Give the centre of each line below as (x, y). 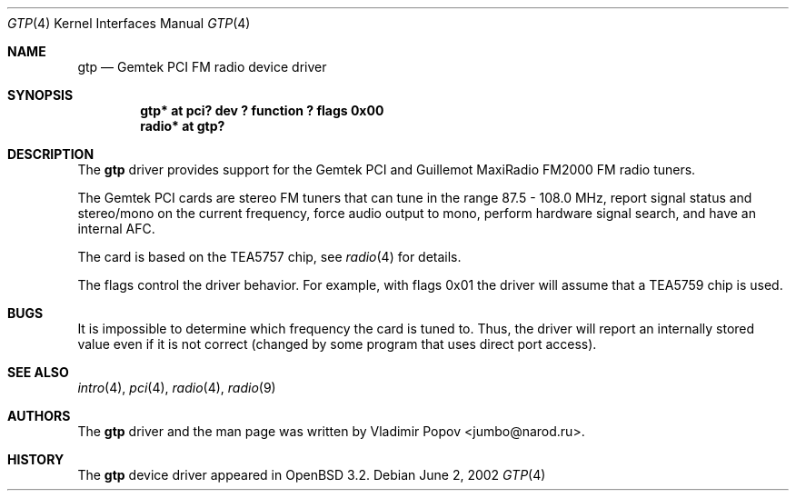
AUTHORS (39, 416)
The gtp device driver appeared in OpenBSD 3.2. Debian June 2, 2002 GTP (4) (312, 475)
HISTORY (36, 459)
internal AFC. (116, 229)
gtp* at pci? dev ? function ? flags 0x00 (262, 110)
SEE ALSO (38, 372)
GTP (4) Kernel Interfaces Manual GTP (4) (129, 23)
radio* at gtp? (183, 126)
